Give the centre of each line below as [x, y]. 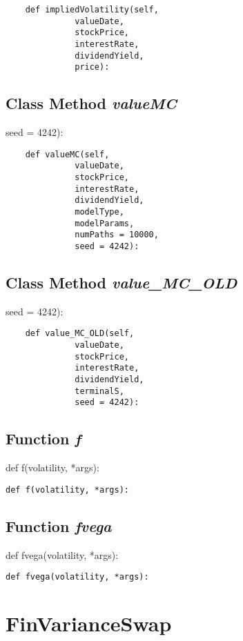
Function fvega [59, 525]
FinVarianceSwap [89, 623]
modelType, [99, 212]
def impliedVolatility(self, [92, 10]
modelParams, [105, 223]
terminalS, [99, 391]
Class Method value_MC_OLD [121, 283]
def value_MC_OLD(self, [80, 334]
